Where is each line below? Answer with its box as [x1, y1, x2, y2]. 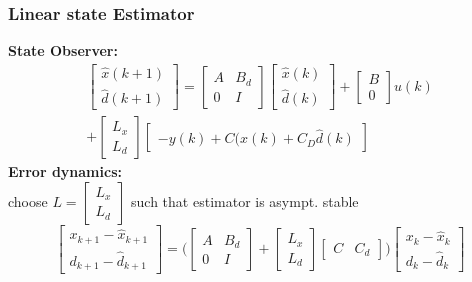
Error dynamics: [8, 161, 122, 182]
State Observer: [8, 40, 118, 61]
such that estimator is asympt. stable [131, 190, 359, 211]
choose [8, 190, 48, 211]
